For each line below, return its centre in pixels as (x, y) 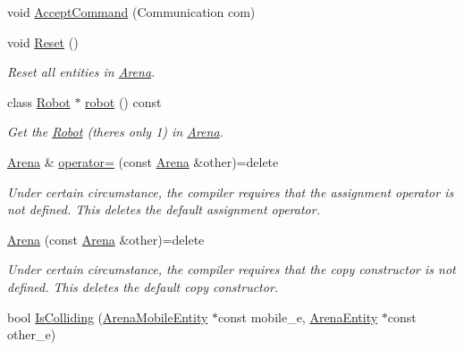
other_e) (32, 334)
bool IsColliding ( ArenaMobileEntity (108, 317)
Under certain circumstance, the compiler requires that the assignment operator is (231, 192)
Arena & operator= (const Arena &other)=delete (143, 161)
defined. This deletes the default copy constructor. (143, 286)
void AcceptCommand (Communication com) (131, 12)
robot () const (123, 101)
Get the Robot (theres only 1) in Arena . (115, 132)
